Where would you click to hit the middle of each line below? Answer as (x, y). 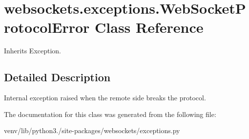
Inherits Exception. (32, 51)
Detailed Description (57, 77)
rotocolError (47, 27)
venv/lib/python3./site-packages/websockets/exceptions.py (92, 130)
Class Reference (149, 27)
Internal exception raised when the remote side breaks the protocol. (105, 98)
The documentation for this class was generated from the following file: (110, 114)
